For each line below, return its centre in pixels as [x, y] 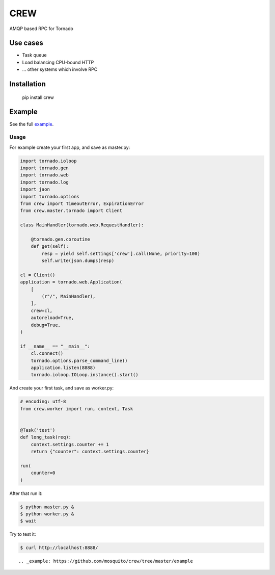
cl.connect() [47, 354]
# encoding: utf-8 [43, 402]
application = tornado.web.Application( [71, 282]
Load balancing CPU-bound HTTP [58, 62]
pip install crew [38, 97]
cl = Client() [38, 275]
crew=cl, [42, 310]
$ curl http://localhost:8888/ [59, 548]
